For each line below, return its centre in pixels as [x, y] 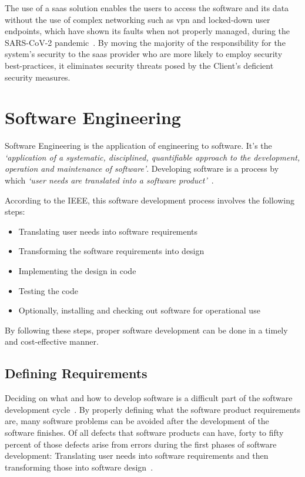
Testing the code [48, 290]
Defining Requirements [76, 373]
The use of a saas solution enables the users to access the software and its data [147, 8]
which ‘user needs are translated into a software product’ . [109, 180]
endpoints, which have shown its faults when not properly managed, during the [148, 31]
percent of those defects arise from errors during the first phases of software [141, 444]
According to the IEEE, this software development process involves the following [150, 200]
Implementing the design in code [77, 271]
